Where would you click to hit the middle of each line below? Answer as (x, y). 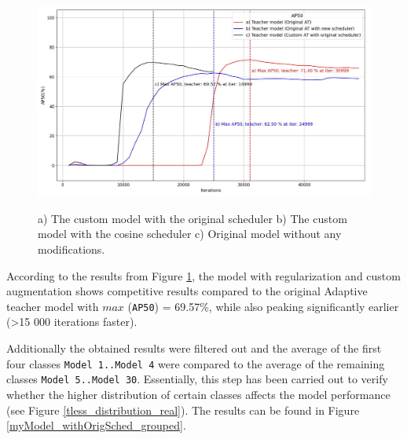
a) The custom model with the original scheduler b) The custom (192, 218)
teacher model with (53, 306)
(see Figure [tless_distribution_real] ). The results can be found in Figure (183, 410)
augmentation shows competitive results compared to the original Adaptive (187, 291)
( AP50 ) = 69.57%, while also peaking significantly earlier (263, 306)
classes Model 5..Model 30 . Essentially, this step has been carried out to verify (197, 379)
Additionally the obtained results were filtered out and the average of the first (194, 348)
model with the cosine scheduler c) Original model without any (190, 234)
